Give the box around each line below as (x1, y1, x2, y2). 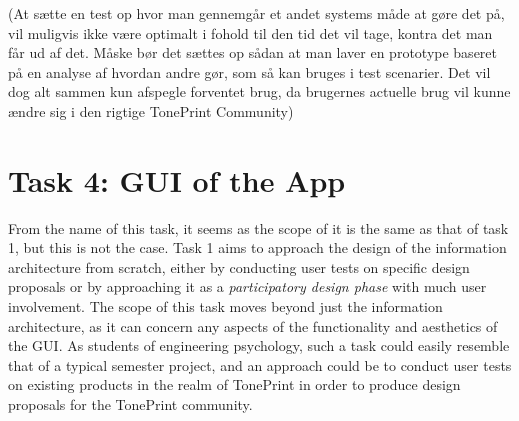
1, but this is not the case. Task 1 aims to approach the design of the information (8, 237, 507, 258)
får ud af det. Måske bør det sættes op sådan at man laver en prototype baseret (8, 42, 498, 63)
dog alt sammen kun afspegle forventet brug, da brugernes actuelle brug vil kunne (8, 81, 511, 102)
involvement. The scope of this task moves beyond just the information (8, 296, 443, 317)
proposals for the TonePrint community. (8, 394, 253, 415)
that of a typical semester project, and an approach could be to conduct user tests (8, 354, 512, 375)
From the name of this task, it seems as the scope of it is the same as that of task (8, 217, 509, 238)
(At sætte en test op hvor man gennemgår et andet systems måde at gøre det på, (8, 3, 505, 23)
